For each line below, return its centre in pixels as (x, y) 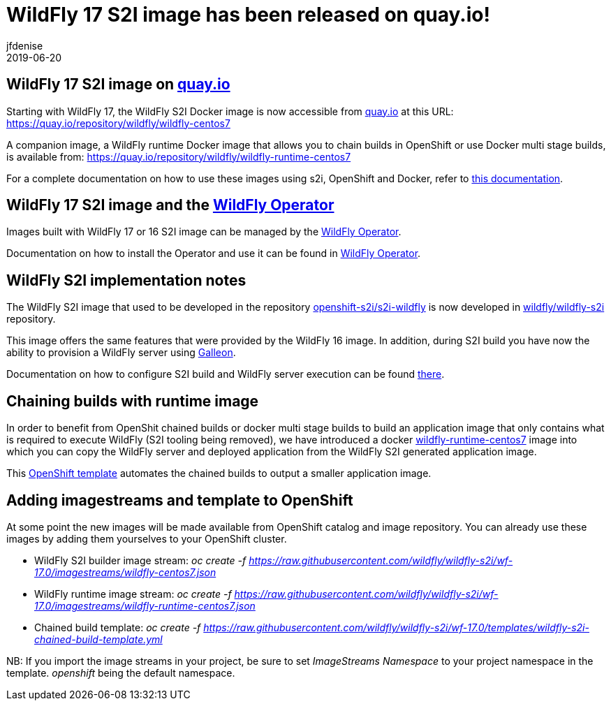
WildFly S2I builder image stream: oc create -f (140, 560)
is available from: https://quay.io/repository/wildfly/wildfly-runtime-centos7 (179, 156)
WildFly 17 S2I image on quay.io (118, 84)
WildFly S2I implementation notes (126, 280)
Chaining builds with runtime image (133, 401)
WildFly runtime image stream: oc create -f (133, 594)
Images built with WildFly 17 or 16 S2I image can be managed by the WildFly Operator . (204, 232)
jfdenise (25, 45)
